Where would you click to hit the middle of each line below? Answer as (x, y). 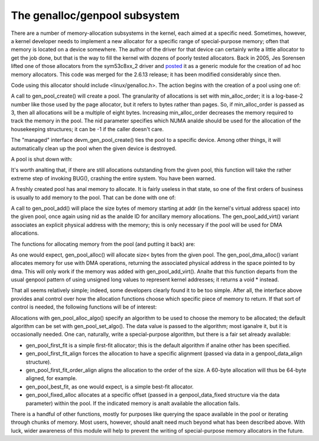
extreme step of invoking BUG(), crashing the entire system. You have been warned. (113, 178)
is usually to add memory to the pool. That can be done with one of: (93, 197)
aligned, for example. (51, 378)
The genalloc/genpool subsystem (95, 15)
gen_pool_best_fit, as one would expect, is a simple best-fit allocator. (110, 387)
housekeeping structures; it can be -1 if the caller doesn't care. (87, 129)
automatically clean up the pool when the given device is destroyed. (94, 148)
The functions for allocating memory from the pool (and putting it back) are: (103, 244)
